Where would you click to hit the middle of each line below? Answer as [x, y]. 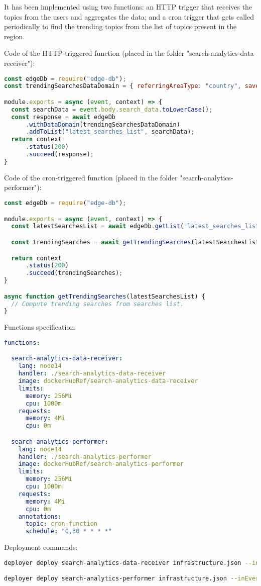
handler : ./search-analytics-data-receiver [92, 374]
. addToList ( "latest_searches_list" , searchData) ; [110, 132]
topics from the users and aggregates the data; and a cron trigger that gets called [129, 16]
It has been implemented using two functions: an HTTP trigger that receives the [128, 7]
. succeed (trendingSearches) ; [74, 273]
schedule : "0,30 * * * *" [69, 531]
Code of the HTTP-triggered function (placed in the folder [94, 53]
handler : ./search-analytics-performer [85, 457]
